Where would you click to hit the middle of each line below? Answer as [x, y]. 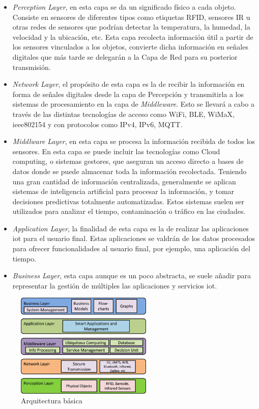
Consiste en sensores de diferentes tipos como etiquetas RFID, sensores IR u [131, 17]
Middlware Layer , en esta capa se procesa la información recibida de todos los [134, 141]
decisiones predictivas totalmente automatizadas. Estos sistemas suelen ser [128, 201]
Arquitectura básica [52, 401]
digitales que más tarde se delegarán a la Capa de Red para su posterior [125, 56]
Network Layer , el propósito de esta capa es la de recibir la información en [128, 84]
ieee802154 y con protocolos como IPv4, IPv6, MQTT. [97, 124]
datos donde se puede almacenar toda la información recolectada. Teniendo [129, 171]
